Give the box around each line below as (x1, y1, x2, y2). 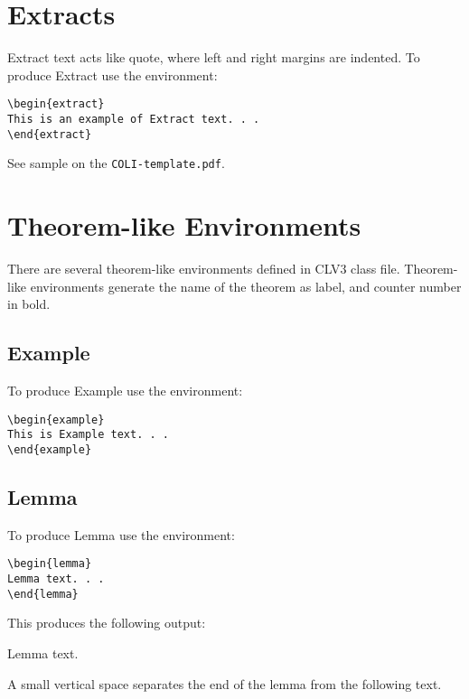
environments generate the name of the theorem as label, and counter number (30, 276, 462, 295)
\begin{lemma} (7, 557, 92, 571)
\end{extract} (7, 127, 92, 141)
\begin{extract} (7, 98, 105, 111)
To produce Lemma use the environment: (7, 525, 235, 544)
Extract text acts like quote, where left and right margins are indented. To (7, 48, 420, 67)
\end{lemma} (7, 587, 79, 601)
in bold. (7, 294, 51, 313)
